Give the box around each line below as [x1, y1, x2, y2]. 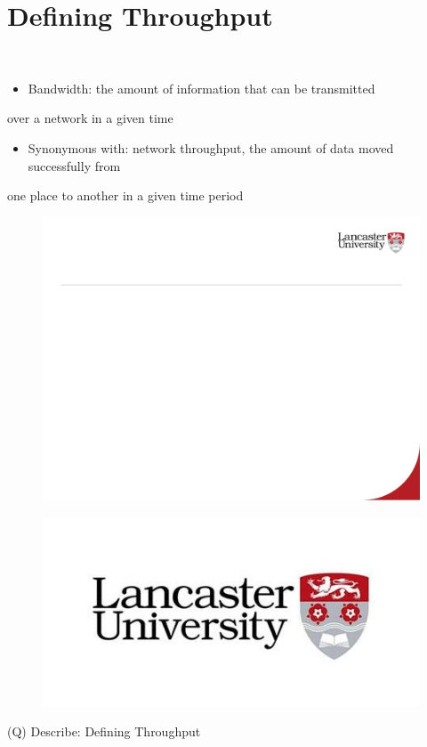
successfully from [28, 156, 121, 175]
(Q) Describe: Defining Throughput [7, 722, 201, 741]
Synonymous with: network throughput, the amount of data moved [28, 138, 394, 157]
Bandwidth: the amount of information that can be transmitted [28, 78, 375, 97]
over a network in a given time [7, 109, 173, 127]
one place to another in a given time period [7, 186, 244, 205]
